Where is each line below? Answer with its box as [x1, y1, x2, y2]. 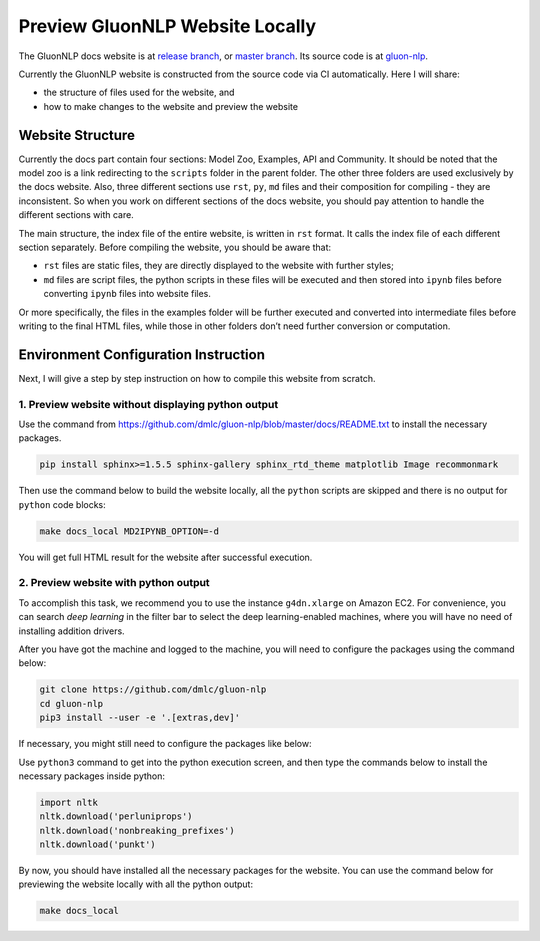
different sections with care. [18, 209, 134, 221]
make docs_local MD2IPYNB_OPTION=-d [39, 525, 220, 537]
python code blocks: [18, 498, 107, 510]
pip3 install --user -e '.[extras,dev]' [39, 712, 240, 724]
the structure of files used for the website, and [43, 86, 235, 99]
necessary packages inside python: [18, 770, 165, 782]
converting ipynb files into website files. [43, 288, 212, 300]
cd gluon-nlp [39, 698, 104, 709]
